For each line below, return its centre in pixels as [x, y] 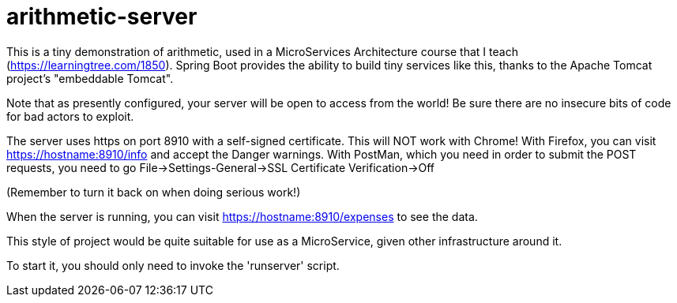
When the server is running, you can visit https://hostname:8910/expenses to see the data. [242, 216]
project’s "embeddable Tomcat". [90, 78]
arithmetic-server [102, 17]
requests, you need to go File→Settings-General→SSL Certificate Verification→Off [221, 167]
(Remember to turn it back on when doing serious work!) [154, 192]
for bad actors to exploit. [70, 116]
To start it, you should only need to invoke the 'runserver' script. [173, 265]
